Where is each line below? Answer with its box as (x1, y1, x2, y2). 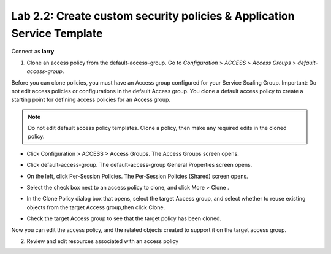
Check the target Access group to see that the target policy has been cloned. (26, 215, 222, 222)
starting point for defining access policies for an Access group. (11, 96, 171, 104)
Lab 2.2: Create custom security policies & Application (11, 9, 295, 23)
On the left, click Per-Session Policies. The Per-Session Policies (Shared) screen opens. (26, 172, 248, 180)
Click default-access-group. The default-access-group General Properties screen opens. (26, 161, 253, 169)
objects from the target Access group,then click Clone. (26, 203, 165, 211)
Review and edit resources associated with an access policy (26, 237, 179, 245)
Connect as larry (11, 48, 55, 55)
